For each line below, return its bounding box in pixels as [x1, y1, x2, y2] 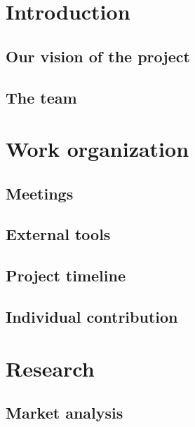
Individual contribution [6, 306, 178, 328]
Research [6, 353, 95, 382]
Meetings [6, 182, 74, 204]
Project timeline [6, 265, 126, 286]
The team [6, 86, 77, 108]
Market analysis [6, 402, 123, 423]
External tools [6, 223, 111, 245]
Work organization [6, 134, 189, 163]
